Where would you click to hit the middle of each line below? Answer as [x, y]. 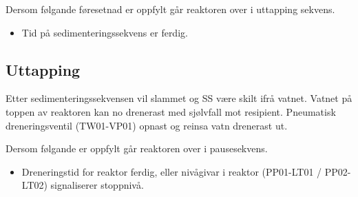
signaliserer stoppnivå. [97, 185]
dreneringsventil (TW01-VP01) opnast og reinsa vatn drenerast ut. [147, 125]
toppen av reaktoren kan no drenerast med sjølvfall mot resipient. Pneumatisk [171, 111]
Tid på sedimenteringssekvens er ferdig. [105, 32]
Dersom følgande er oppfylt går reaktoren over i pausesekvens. [137, 148]
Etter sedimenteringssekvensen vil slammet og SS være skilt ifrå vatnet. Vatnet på [179, 98]
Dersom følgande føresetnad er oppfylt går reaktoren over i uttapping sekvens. [170, 9]
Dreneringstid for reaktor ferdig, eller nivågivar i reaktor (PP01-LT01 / [172, 171]
